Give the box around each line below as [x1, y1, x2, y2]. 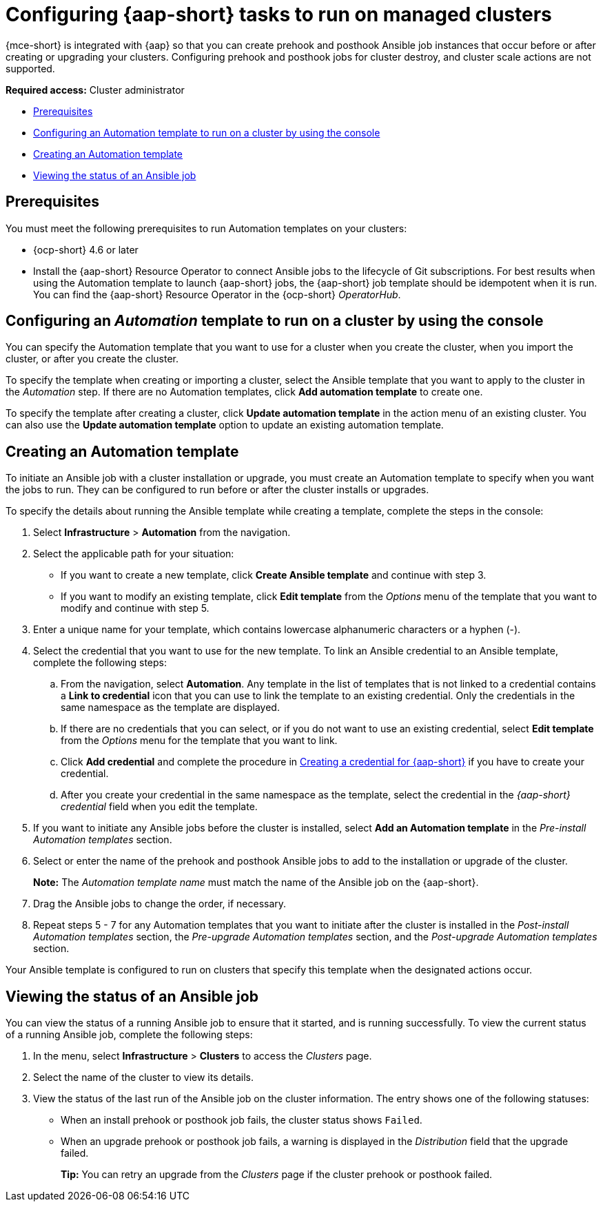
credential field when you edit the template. [61, 801, 258, 813]
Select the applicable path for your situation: [33, 548, 234, 560]
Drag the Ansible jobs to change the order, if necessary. [33, 898, 287, 910]
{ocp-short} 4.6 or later [33, 243, 139, 256]
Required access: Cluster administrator [6, 83, 185, 96]
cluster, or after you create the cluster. [6, 353, 179, 365]
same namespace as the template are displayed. [61, 701, 280, 714]
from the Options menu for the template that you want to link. [61, 734, 338, 747]
